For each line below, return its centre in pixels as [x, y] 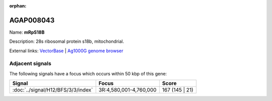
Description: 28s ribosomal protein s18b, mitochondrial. [67, 41]
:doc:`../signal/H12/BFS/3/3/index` [53, 90]
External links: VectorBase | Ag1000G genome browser [66, 51]
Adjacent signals [30, 64]
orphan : [18, 6]
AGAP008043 [32, 20]
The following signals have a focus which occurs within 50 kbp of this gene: [88, 73]
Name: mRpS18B [27, 32]
